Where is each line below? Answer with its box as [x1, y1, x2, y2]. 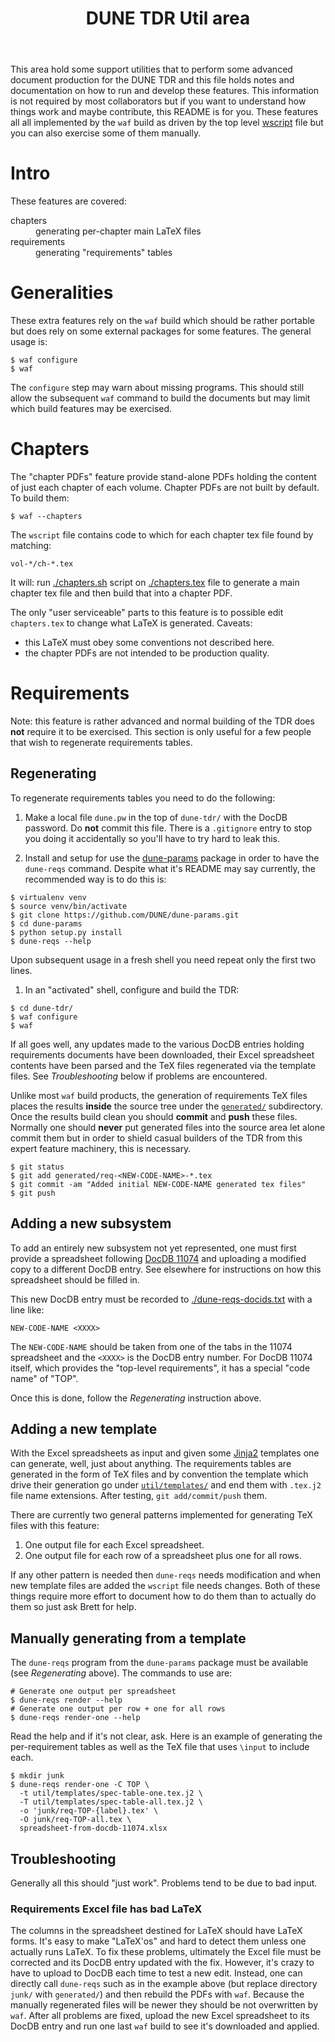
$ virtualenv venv [10, 892, 87, 902]
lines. [10, 964, 33, 976]
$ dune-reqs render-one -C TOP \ [10, 1780, 150, 1790]
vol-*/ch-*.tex [10, 559, 74, 569]
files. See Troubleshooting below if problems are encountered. [10, 1070, 268, 1082]
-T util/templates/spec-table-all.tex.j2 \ [19, 1797, 203, 1807]
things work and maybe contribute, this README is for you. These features [10, 106, 319, 118]
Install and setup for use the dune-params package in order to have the [24, 852, 320, 864]
